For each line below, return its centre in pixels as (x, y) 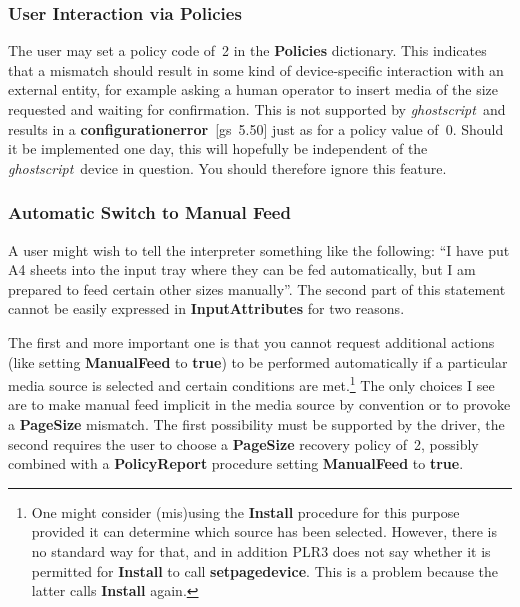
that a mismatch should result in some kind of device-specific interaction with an (256, 69)
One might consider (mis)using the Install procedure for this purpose (245, 511)
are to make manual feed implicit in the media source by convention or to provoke (259, 404)
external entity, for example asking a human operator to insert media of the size (253, 89)
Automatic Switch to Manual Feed (149, 212)
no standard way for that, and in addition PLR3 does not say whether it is (261, 550)
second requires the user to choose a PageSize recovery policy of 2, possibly (243, 443)
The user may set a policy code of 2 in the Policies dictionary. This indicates (247, 50)
